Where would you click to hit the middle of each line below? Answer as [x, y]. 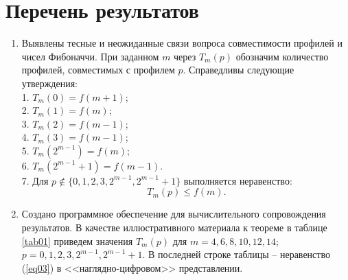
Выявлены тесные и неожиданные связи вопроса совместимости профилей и [182, 43]
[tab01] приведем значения [77, 241]
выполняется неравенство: [238, 180]
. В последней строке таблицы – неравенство [236, 254]
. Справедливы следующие [239, 70]
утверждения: [49, 83]
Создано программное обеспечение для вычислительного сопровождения [174, 214]
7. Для [35, 180]
